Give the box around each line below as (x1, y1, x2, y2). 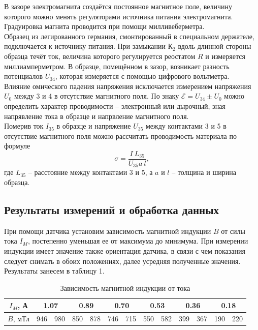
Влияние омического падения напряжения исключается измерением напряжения (4, 80, 251, 91)
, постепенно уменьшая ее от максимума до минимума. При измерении (27, 235, 248, 246)
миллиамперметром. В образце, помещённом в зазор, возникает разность (4, 61, 230, 71)
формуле (4, 140, 30, 151)
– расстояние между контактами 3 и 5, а (28, 167, 153, 177)
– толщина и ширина (172, 167, 236, 177)
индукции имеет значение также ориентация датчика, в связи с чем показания (4, 246, 245, 256)
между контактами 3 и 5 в (145, 121, 227, 131)
